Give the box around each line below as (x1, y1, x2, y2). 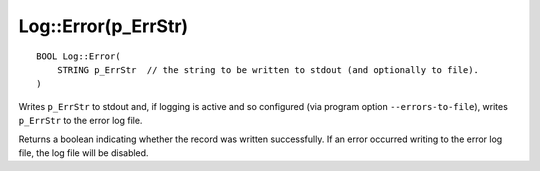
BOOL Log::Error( (36, 50, 121, 62)
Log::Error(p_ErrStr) (18, 15, 189, 37)
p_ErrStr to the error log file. (18, 115, 143, 127)
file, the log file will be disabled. (18, 146, 149, 159)
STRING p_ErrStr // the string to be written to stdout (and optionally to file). (56, 64, 480, 75)
